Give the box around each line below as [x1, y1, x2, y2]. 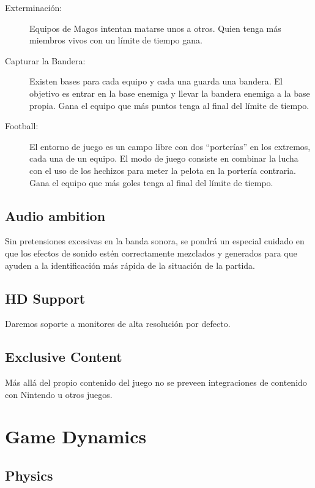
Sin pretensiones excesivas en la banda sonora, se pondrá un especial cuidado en [5, 235, 305, 247]
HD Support [5, 288, 86, 307]
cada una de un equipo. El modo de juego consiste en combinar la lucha [29, 152, 298, 165]
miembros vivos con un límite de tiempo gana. [29, 34, 202, 47]
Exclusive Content [5, 347, 122, 366]
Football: [5, 119, 39, 132]
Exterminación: [5, 1, 62, 13]
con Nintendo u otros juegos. [5, 388, 113, 400]
